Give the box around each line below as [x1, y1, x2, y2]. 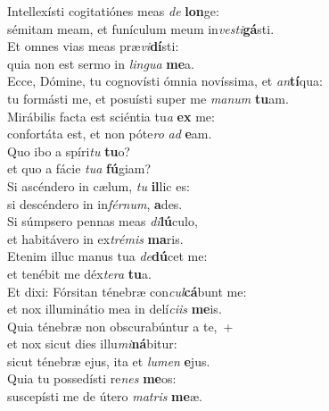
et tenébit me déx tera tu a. [7, 264, 152, 282]
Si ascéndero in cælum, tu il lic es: [7, 176, 190, 195]
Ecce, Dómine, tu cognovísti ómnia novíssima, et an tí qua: [7, 71, 323, 90]
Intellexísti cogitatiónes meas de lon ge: [7, 2, 219, 20]
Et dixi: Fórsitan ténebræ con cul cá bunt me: [7, 281, 247, 300]
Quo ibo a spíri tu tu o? [7, 141, 130, 160]
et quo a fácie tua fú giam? [7, 159, 152, 178]
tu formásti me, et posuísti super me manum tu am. [7, 88, 289, 107]
